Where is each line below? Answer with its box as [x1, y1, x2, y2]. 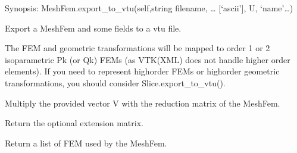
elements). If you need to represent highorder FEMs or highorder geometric [5, 65, 280, 77]
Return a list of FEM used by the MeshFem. [5, 136, 167, 149]
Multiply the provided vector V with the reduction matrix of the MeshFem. [5, 96, 280, 109]
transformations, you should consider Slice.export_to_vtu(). [5, 76, 226, 89]
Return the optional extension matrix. [5, 117, 143, 129]
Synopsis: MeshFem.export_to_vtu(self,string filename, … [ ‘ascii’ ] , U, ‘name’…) [5, 2, 293, 14]
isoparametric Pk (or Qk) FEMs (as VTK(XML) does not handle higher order [5, 53, 290, 65]
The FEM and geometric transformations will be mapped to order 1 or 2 [5, 42, 270, 54]
